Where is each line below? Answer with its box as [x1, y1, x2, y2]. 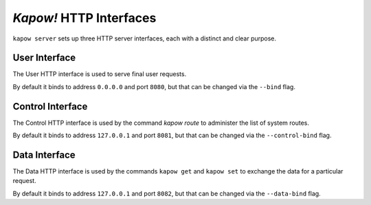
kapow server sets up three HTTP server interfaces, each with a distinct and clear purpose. [12, 34, 277, 43]
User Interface [12, 52, 76, 64]
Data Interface [12, 149, 76, 160]
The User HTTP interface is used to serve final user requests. [12, 70, 187, 78]
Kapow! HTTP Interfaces [12, 10, 157, 25]
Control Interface [12, 100, 88, 112]
